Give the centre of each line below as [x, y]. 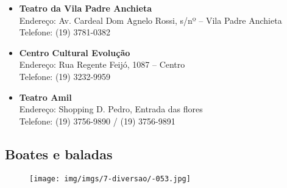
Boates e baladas [59, 154]
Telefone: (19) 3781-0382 [65, 32]
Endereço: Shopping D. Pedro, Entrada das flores [111, 109]
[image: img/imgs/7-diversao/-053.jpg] [110, 179]
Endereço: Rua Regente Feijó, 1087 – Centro [102, 64]
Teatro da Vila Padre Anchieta [85, 8]
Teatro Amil [45, 97]
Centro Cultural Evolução [75, 52]
